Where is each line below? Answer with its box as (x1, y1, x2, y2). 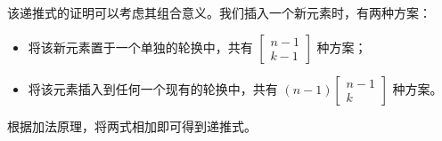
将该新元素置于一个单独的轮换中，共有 (28, 37, 253, 56)
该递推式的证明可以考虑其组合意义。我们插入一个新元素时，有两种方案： (7, 4, 431, 21)
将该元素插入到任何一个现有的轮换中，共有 (28, 79, 278, 98)
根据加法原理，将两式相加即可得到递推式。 (7, 116, 257, 135)
